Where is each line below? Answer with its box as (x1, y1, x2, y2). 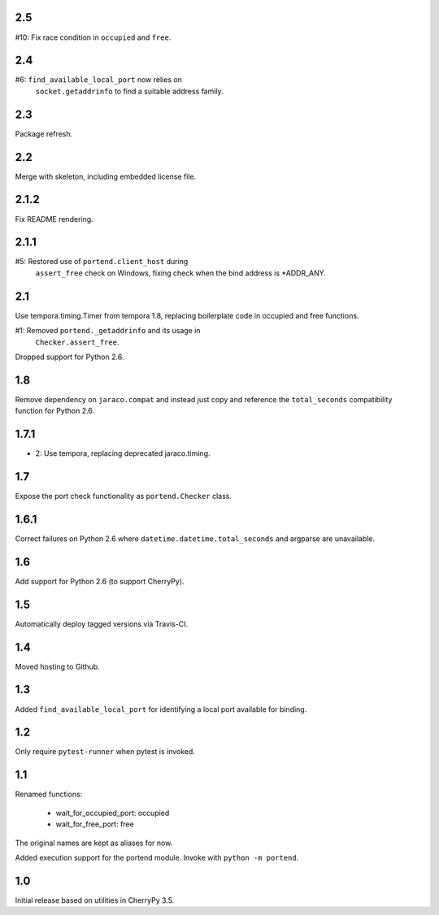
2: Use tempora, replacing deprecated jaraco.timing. (35, 449, 211, 458)
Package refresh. (15, 128, 73, 138)
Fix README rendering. (15, 214, 93, 223)
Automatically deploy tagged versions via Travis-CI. (15, 618, 189, 629)
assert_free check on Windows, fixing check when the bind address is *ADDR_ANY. (35, 268, 327, 278)
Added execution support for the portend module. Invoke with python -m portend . (15, 852, 299, 862)
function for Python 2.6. (15, 406, 95, 416)
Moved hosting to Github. (15, 661, 101, 671)
